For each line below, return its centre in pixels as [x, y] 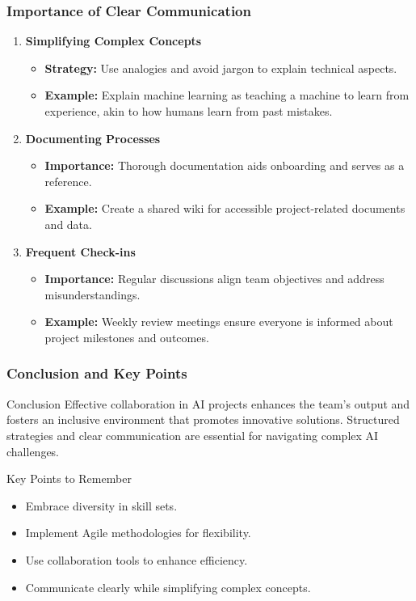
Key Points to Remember [69, 478]
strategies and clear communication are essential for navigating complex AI [193, 435]
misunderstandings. [92, 294]
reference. [68, 181]
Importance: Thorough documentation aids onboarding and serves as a [225, 165]
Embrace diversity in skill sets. [101, 505]
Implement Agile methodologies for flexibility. [138, 533]
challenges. [33, 451]
